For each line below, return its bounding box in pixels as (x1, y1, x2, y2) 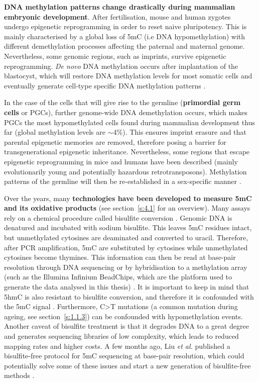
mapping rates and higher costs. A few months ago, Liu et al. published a (4, 340, 230, 351)
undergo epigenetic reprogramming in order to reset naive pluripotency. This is (4, 21, 247, 32)
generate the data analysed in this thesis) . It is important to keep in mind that (4, 281, 249, 292)
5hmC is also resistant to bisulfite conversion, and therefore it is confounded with (4, 291, 254, 302)
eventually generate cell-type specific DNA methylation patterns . (4, 80, 206, 90)
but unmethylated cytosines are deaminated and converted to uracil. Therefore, (4, 232, 248, 243)
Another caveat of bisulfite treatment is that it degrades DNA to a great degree (4, 321, 249, 331)
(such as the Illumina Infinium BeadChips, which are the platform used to (4, 271, 232, 282)
